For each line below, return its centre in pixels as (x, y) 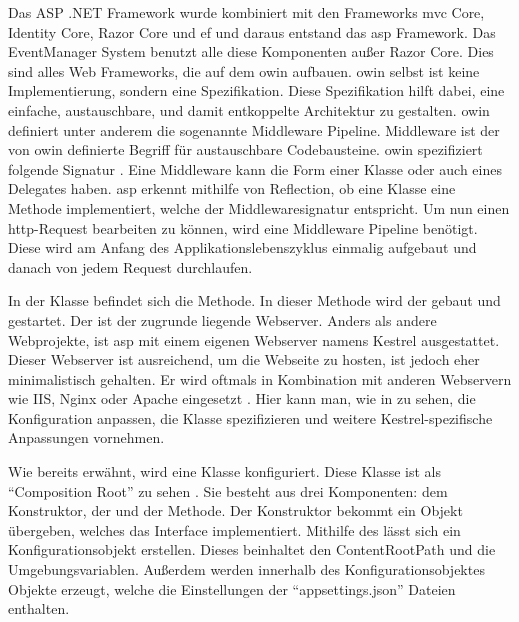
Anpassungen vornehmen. (86, 437)
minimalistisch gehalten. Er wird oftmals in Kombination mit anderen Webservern (260, 378)
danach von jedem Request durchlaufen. (130, 266)
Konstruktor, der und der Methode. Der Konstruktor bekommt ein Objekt (235, 510)
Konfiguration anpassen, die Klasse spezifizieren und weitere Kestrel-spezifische (250, 417)
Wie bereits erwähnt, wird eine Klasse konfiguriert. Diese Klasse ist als (225, 471)
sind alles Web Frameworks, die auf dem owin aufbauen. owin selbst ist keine (244, 70)
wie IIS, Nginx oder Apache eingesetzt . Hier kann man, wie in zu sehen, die (242, 398)
